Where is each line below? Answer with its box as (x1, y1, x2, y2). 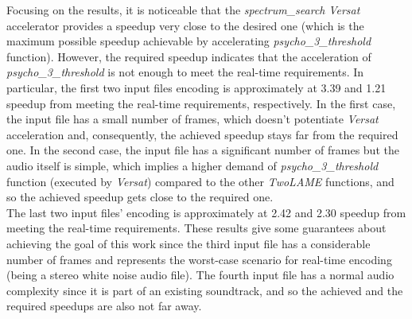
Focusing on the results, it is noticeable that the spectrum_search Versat (6, 2, 360, 18)
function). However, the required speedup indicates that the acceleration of (6, 48, 371, 64)
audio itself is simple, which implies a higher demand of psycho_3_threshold (6, 157, 379, 173)
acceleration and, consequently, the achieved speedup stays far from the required (6, 126, 398, 142)
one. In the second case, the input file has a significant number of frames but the (6, 142, 399, 158)
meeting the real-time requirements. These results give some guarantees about (6, 220, 387, 236)
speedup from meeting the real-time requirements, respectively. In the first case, (6, 95, 396, 111)
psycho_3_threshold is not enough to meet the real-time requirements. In (6, 64, 364, 80)
